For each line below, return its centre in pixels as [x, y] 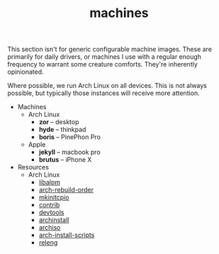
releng [48, 243]
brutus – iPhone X [65, 160]
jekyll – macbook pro [69, 152]
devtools [51, 212]
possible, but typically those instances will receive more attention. [103, 93]
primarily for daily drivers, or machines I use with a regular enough [105, 57]
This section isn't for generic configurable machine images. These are [110, 49]
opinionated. [26, 72]
